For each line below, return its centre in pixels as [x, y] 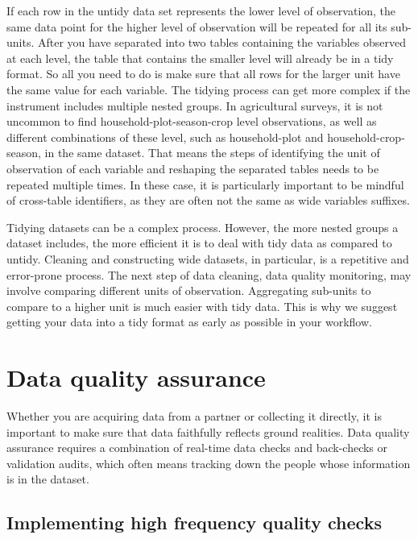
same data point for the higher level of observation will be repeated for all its [197, 26]
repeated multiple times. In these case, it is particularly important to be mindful [205, 184]
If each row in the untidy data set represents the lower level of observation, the [201, 10]
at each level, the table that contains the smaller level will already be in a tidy [200, 58]
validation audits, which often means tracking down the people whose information [209, 463]
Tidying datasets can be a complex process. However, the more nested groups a [203, 227]
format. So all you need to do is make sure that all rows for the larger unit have [203, 74]
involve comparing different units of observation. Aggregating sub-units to [189, 290]
